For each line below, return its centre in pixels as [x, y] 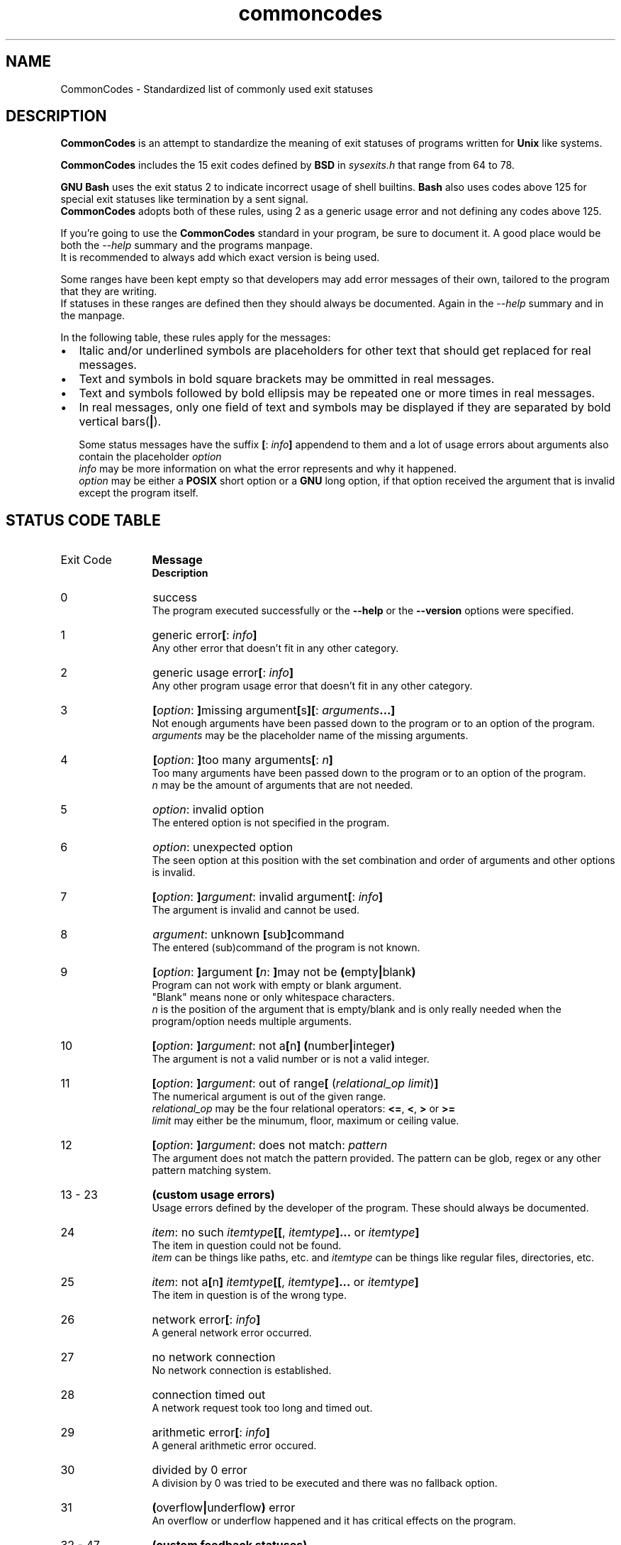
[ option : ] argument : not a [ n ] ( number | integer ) [274, 1046]
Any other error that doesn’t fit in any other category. [275, 648]
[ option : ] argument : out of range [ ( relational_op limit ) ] [295, 1084]
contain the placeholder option [150, 457]
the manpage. [93, 316]
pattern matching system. [212, 1170]
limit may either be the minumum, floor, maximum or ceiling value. [306, 1121]
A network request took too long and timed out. [262, 1408]
